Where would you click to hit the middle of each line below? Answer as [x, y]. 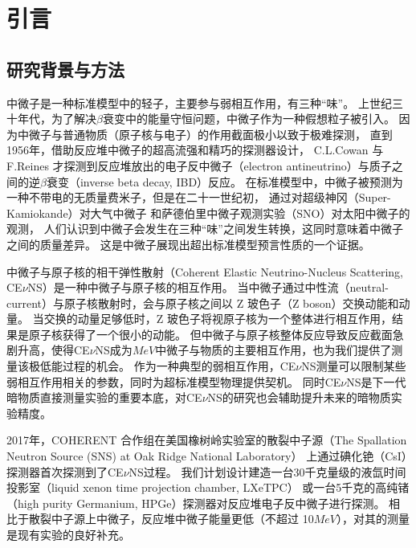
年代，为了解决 [57, 119]
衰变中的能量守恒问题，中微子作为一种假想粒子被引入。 [249, 119]
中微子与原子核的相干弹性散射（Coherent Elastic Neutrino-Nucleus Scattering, [205, 271]
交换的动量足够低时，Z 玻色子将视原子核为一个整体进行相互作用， [218, 319]
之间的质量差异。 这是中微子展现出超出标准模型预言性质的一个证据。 [188, 244]
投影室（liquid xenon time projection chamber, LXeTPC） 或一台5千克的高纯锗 [208, 487]
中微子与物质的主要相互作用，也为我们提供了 [273, 350]
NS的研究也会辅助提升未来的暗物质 [299, 397]
